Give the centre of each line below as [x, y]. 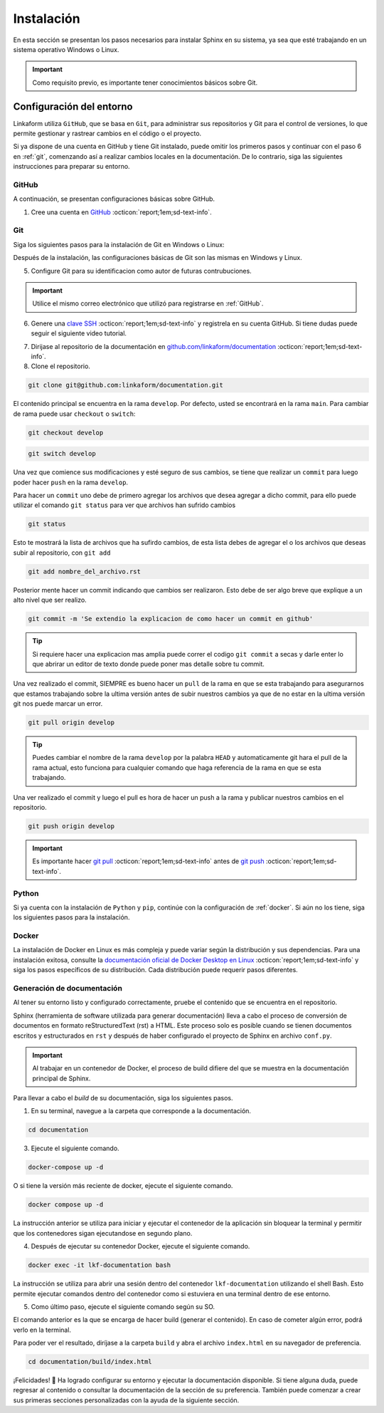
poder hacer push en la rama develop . [70, 482]
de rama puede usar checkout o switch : [74, 414]
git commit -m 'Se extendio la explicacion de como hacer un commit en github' [171, 619]
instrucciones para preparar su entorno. [72, 167]
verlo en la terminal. [42, 1330]
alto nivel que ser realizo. [50, 600]
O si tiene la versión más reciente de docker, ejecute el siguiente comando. [123, 1186]
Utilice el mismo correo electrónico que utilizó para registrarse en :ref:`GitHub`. [148, 303]
